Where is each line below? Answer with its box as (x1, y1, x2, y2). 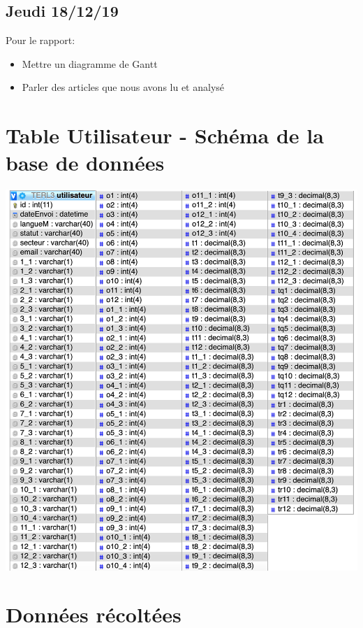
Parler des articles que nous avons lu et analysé (22, 80, 225, 94)
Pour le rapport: (6, 33, 75, 48)
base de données (6, 148, 165, 177)
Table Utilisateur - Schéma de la (6, 121, 324, 150)
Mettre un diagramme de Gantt (22, 56, 158, 71)
